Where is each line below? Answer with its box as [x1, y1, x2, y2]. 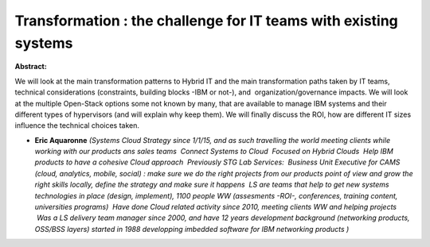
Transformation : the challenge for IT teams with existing [14, 12, 398, 29]
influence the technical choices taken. [14, 121, 139, 130]
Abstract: [14, 62, 47, 71]
